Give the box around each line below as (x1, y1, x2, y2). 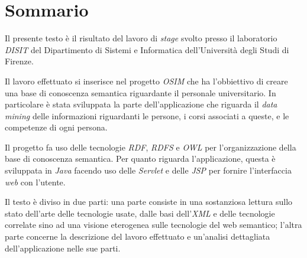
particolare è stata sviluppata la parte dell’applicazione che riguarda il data (5, 98, 277, 110)
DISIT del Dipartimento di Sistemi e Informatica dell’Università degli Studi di (5, 43, 289, 55)
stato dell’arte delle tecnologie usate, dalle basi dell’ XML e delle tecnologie (5, 207, 275, 219)
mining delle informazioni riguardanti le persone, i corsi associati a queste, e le (5, 109, 289, 122)
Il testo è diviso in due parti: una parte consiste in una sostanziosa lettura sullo (5, 195, 293, 208)
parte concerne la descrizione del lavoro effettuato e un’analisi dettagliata (5, 230, 270, 243)
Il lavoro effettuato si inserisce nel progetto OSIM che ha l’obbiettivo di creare (5, 74, 288, 87)
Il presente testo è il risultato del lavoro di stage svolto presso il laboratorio (5, 32, 277, 44)
